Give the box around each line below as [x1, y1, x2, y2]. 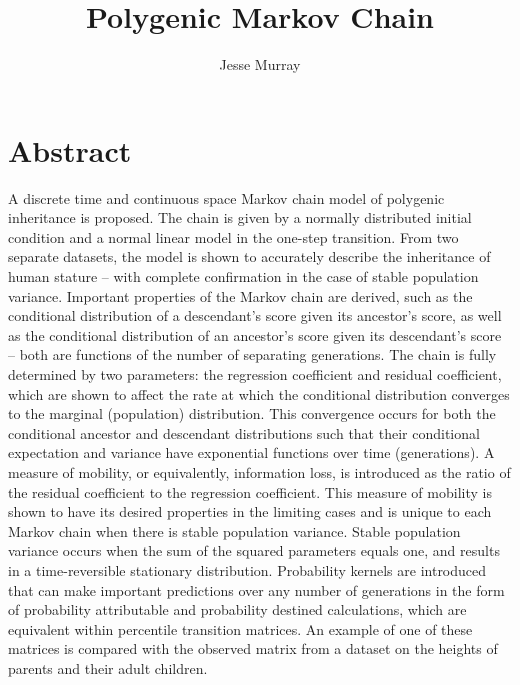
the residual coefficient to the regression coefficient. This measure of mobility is [8, 481, 492, 502]
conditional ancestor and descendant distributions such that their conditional [8, 422, 480, 443]
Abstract [8, 129, 132, 170]
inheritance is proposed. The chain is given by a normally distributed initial [8, 207, 472, 228]
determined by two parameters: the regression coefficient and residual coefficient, [8, 364, 502, 384]
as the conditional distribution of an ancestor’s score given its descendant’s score [8, 324, 502, 345]
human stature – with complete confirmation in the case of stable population [8, 266, 479, 287]
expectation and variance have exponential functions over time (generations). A [8, 442, 495, 463]
